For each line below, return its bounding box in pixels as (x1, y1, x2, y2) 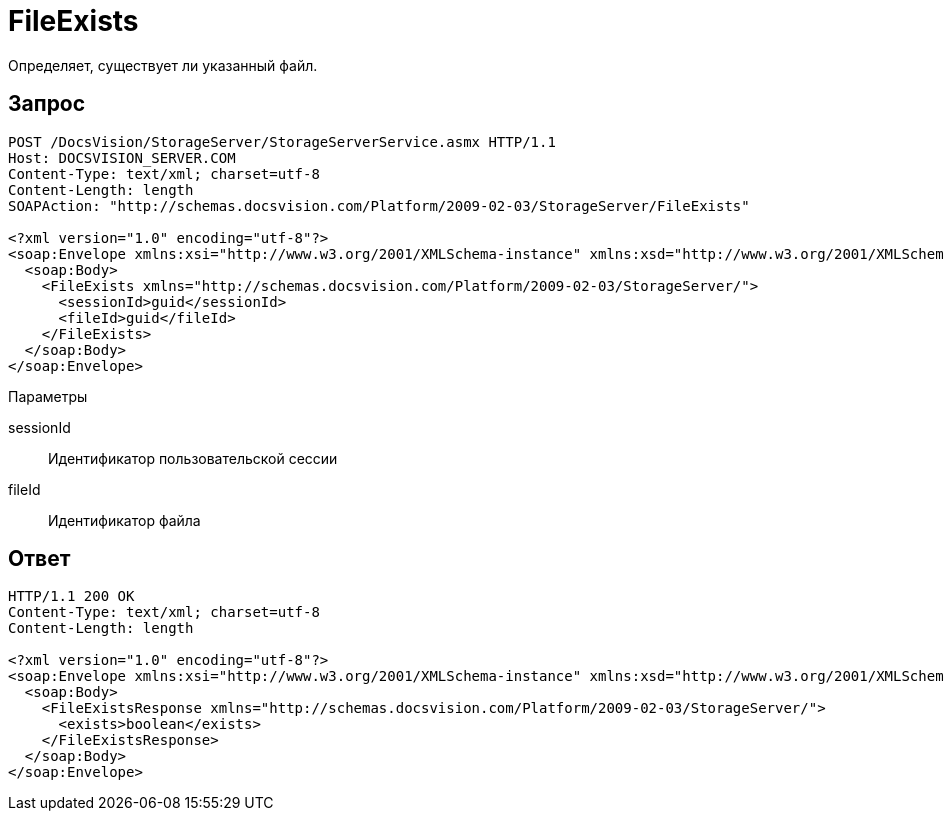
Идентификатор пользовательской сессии (48, 449, 338, 467)
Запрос (8, 91, 86, 117)
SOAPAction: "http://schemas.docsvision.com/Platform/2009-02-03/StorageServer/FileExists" (8, 197, 750, 214)
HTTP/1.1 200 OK (8, 588, 135, 605)
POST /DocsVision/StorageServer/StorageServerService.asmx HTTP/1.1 (8, 133, 556, 150)
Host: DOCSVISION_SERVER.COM (8, 149, 236, 166)
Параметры (8, 387, 88, 405)
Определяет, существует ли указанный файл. (8, 56, 318, 74)
